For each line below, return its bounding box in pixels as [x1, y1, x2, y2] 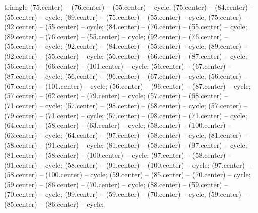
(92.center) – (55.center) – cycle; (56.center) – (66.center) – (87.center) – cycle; [4, 50, 247, 61]
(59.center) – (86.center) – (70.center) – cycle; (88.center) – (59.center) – [4, 179, 228, 189]
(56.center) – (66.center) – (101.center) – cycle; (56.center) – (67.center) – [4, 60, 232, 71]
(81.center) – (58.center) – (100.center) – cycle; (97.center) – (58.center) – [4, 149, 232, 160]
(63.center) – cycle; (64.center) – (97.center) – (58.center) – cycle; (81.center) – [4, 129, 247, 140]
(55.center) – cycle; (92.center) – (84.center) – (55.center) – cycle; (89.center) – [4, 41, 247, 51]
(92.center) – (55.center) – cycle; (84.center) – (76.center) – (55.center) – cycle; [4, 21, 247, 32]
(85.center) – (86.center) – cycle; [4, 198, 104, 209]
